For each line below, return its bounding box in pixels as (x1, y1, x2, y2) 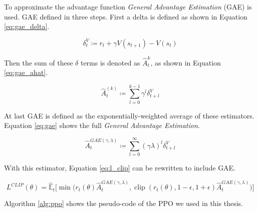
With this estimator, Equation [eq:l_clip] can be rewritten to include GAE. (4, 162, 236, 173)
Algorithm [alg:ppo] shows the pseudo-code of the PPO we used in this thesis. (4, 198, 243, 208)
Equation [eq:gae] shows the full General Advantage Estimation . (4, 120, 200, 130)
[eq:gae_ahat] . (4, 67, 48, 77)
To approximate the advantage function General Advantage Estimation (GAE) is (4, 1, 252, 11)
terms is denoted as (80, 57, 140, 67)
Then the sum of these (4, 57, 73, 67)
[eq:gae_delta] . (4, 21, 50, 31)
